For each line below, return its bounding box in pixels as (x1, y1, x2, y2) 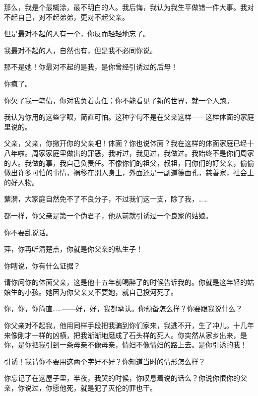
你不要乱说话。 (4, 227, 53, 237)
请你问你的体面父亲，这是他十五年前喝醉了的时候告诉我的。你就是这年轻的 (4, 277, 247, 287)
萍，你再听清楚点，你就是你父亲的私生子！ (4, 244, 143, 254)
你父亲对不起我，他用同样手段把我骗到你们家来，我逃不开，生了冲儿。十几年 (4, 320, 254, 330)
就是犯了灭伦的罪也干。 (80, 383, 157, 393)
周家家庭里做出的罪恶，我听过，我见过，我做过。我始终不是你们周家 (31, 147, 254, 158)
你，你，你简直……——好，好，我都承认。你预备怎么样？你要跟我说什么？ (4, 303, 243, 314)
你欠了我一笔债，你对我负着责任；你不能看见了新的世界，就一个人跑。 (4, 95, 233, 105)
